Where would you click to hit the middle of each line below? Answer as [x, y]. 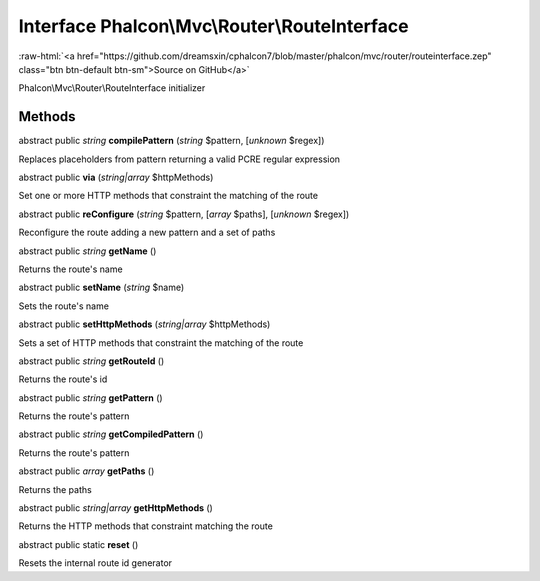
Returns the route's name [71, 269]
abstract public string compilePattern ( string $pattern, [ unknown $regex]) [171, 141]
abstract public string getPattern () [91, 397]
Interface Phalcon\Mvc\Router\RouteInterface [213, 26]
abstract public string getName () [87, 251]
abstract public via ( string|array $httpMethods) [116, 177]
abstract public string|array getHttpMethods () [116, 508]
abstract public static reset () [78, 544]
